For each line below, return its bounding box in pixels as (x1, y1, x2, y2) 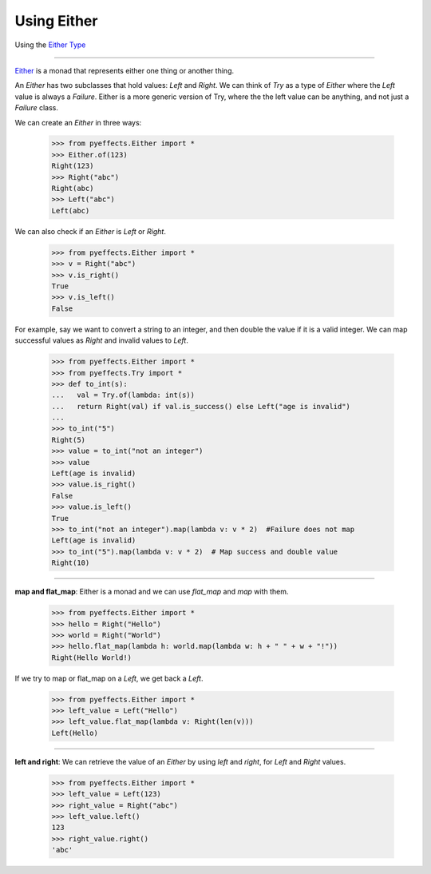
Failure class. (14, 103, 59, 113)
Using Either (14, 12, 98, 30)
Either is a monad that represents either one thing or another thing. (14, 66, 235, 75)
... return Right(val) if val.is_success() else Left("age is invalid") (51, 402, 351, 411)
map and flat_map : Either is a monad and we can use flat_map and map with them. (14, 587, 289, 597)
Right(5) (51, 435, 86, 444)
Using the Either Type (14, 40, 86, 50)
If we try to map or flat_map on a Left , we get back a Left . (14, 673, 204, 683)
